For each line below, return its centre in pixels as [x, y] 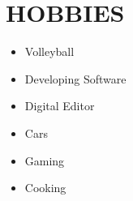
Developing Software [75, 78]
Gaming [45, 160]
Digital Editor [60, 106]
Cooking [45, 188]
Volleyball [49, 51]
